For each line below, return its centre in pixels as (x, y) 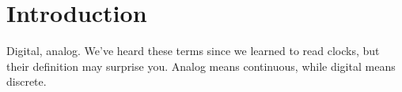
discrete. (27, 81)
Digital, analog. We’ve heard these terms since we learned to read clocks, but (193, 51)
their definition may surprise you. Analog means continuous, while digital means (201, 66)
